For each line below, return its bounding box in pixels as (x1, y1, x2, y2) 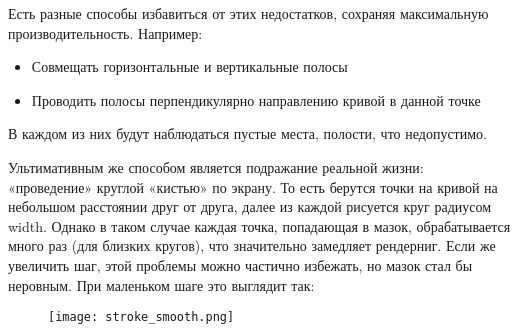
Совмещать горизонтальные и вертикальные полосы (31, 56, 348, 77)
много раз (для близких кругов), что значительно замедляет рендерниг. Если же (8, 235, 496, 256)
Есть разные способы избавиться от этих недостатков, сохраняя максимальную (8, 3, 489, 23)
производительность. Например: (8, 22, 203, 43)
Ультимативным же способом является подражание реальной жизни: (8, 156, 424, 177)
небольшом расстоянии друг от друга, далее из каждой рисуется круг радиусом (8, 196, 492, 217)
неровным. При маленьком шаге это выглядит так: (8, 274, 315, 295)
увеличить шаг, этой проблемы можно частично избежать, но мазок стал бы (8, 254, 473, 275)
